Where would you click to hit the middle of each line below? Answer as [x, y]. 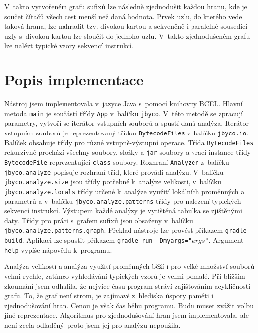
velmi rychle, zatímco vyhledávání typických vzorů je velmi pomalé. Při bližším [125, 276]
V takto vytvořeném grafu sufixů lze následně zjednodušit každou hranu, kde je [126, 6]
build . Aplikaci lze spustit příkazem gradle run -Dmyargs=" [98, 240]
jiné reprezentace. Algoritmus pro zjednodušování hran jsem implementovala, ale [127, 315]
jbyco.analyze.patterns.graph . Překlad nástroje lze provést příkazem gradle [126, 230]
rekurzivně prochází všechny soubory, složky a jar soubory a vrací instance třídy [128, 152]
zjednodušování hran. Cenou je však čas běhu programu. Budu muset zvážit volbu [129, 305]
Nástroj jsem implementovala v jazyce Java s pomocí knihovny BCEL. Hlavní [124, 103]
